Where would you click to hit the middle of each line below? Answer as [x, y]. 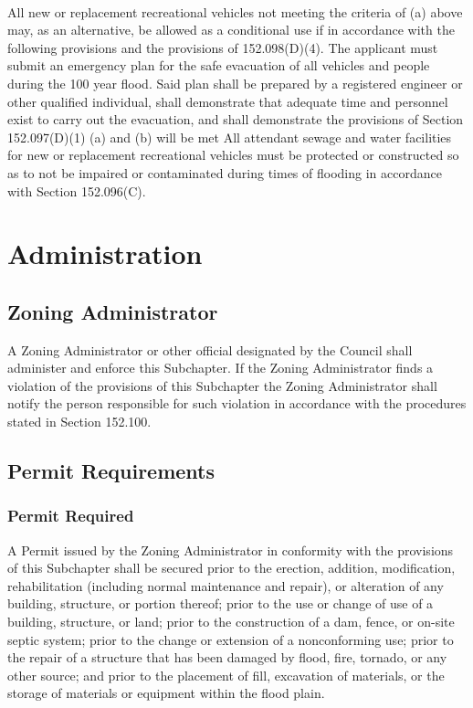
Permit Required [71, 516]
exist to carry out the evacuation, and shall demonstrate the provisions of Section [236, 119]
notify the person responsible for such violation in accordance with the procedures [237, 403]
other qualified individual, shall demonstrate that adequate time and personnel [228, 101]
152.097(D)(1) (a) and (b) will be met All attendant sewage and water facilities [230, 137]
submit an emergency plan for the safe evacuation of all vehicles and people [219, 65]
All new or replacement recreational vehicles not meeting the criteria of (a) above [235, 11]
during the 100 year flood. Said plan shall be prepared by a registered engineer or [235, 83]
